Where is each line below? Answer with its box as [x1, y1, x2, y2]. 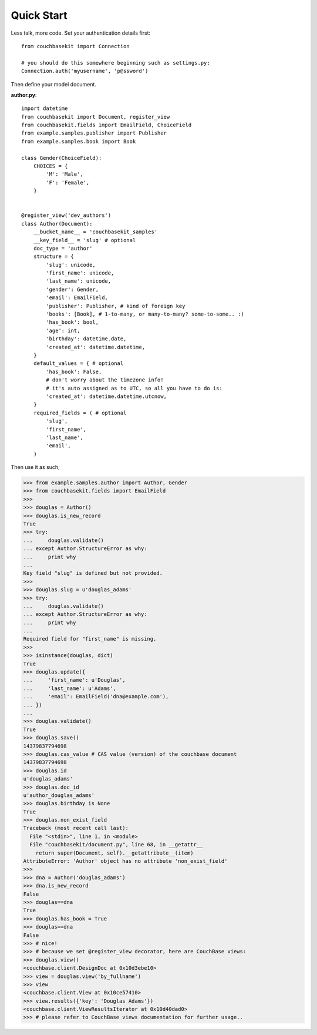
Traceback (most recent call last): [23, 825, 129, 832]
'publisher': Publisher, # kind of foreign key [46, 303, 186, 309]
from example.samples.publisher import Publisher [21, 130, 167, 136]
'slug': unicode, [46, 262, 96, 268]
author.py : [11, 91, 37, 98]
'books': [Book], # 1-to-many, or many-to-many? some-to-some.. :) [46, 311, 244, 317]
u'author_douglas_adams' [23, 792, 95, 799]
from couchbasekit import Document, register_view [21, 113, 170, 120]
